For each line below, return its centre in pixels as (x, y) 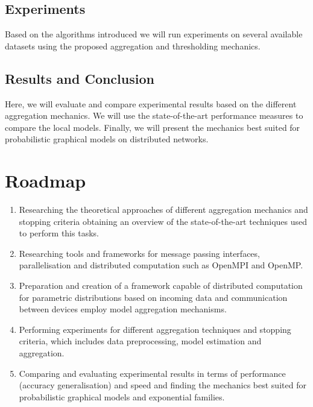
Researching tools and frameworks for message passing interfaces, (139, 253)
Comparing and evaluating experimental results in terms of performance (152, 373)
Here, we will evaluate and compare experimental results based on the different (151, 103)
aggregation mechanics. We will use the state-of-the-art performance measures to (154, 115)
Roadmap (46, 181)
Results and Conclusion (80, 78)
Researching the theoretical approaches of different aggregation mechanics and (163, 210)
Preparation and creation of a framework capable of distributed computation (161, 286)
